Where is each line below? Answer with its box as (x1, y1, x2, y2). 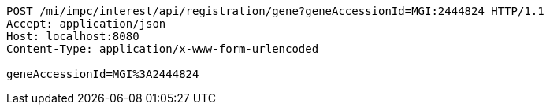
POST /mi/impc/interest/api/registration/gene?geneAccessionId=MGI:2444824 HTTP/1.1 (6, 5, 544, 17)
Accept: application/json (6, 17, 166, 30)
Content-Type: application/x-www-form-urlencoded (6, 43, 319, 55)
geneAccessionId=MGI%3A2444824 (6, 68, 199, 80)
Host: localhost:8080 (6, 30, 139, 43)
